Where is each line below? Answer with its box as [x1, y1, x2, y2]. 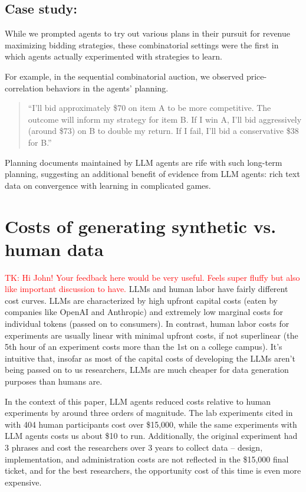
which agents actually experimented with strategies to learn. [5, 50, 222, 63]
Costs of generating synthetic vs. [5, 214, 277, 238]
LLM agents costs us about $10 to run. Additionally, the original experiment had [5, 429, 298, 442]
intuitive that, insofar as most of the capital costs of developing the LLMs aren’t [5, 352, 295, 364]
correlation [5, 81, 44, 94]
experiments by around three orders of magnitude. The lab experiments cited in [5, 406, 293, 419]
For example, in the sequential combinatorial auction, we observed [5, 70, 244, 82]
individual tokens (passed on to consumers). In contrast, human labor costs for [5, 317, 289, 330]
